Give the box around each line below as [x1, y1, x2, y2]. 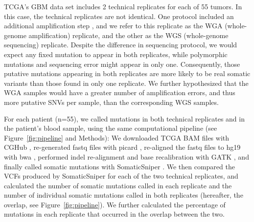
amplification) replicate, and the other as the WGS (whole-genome [28, 30, 229, 40]
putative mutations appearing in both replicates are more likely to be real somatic [4, 68, 251, 79]
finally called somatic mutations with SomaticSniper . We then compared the [4, 161, 235, 171]
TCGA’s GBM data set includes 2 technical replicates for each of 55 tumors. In [4, 1, 242, 11]
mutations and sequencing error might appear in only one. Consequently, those [4, 59, 240, 69]
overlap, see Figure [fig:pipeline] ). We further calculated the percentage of [4, 199, 226, 209]
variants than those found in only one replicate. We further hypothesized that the [4, 78, 249, 88]
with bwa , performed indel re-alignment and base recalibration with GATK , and [4, 151, 249, 161]
